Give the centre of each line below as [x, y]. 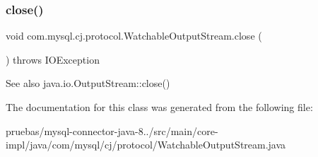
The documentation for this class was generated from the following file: [159, 107]
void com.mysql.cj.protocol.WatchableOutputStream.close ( [134, 36]
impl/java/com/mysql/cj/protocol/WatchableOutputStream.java [146, 145]
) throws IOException [53, 59]
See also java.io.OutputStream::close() [88, 83]
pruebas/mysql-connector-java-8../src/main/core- [112, 130]
